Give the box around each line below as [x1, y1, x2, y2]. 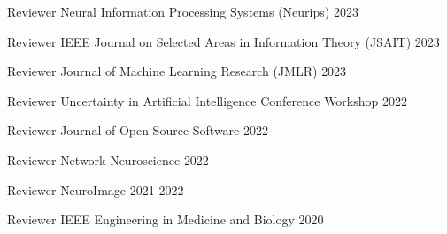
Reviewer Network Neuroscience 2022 [7, 150, 209, 169]
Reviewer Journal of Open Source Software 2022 [7, 121, 268, 140]
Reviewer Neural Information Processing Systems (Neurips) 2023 [7, 3, 358, 20]
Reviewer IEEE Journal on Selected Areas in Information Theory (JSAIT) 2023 [7, 32, 440, 50]
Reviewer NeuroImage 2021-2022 [7, 180, 184, 199]
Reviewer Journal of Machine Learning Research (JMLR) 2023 [7, 62, 347, 80]
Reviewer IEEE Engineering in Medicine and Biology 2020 [7, 210, 324, 229]
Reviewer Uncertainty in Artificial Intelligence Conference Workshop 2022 [7, 91, 407, 109]
